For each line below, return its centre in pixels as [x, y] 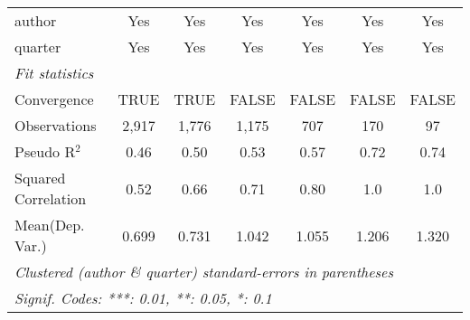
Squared [40, 178]
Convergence [54, 99]
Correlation [51, 198]
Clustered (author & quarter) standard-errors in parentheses [204, 272]
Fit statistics [54, 73]
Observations [56, 125]
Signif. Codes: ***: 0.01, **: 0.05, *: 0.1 [143, 298]
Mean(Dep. [50, 225]
